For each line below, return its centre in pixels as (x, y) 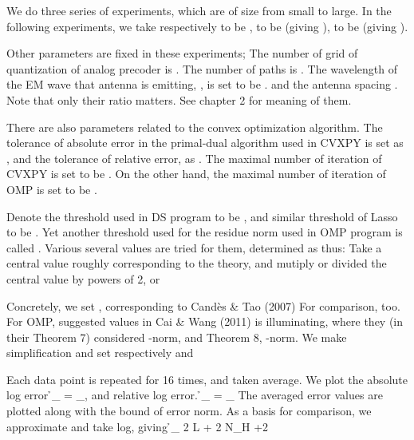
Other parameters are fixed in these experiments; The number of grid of (182, 53)
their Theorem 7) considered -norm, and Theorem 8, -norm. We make (177, 337)
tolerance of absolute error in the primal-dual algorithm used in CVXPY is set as (205, 143)
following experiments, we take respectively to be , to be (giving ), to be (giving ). (207, 26)
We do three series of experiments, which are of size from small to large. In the (199, 10)
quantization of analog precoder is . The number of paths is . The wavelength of (202, 68)
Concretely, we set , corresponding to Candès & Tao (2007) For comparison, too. (203, 305)
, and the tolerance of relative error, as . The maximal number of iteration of (194, 158)
